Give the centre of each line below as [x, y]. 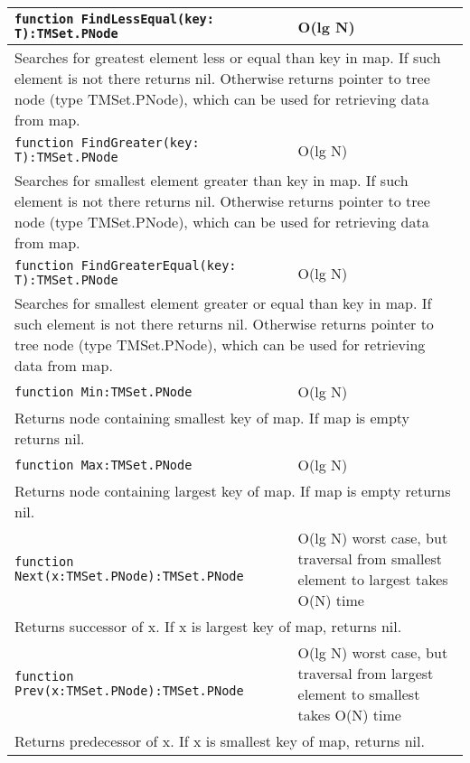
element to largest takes [373, 579]
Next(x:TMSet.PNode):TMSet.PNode [129, 576]
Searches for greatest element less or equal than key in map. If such [228, 57]
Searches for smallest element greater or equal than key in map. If [223, 303]
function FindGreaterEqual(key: [126, 265]
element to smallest [359, 694]
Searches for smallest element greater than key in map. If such [211, 180]
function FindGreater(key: [107, 143]
